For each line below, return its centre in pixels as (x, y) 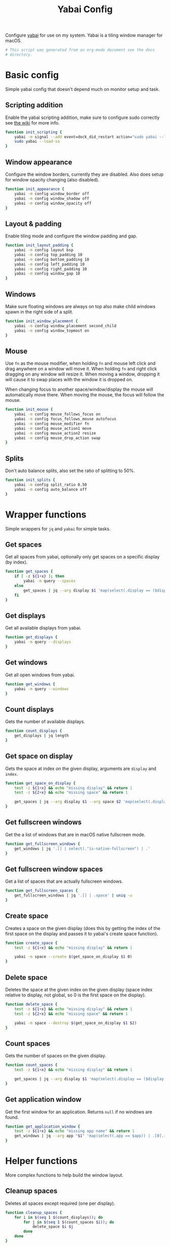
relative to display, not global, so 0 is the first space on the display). (76, 995)
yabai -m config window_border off (52, 194)
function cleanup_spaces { (34, 1212)
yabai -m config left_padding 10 (50, 264)
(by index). (16, 562)
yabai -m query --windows (42, 689)
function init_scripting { (34, 132)
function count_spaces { (31, 1065)
